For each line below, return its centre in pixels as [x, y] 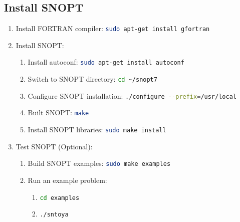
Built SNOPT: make [58, 113]
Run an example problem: [67, 180]
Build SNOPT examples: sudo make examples [99, 163]
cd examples [60, 198]
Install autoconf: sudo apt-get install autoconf [106, 62]
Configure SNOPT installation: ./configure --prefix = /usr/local [132, 95]
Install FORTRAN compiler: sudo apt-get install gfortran [113, 28]
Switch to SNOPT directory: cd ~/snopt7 [92, 79]
